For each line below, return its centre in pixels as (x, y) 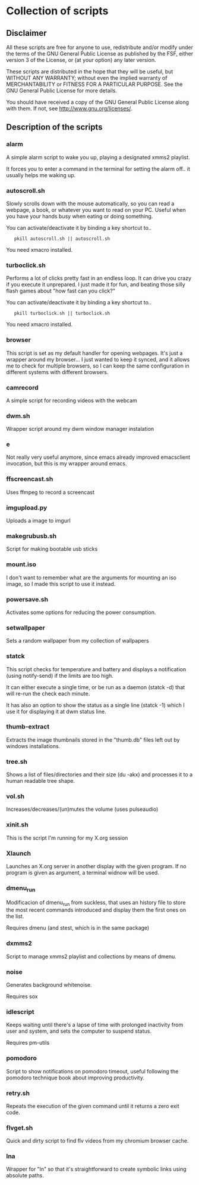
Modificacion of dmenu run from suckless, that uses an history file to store (96, 903)
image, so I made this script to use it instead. (61, 584)
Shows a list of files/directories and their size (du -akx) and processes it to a (99, 774)
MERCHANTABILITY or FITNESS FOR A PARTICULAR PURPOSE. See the (94, 84)
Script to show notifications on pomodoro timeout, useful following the (92, 1071)
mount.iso (21, 564)
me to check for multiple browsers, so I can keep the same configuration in (98, 366)
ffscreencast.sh (30, 479)
